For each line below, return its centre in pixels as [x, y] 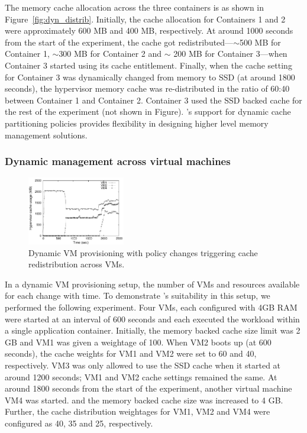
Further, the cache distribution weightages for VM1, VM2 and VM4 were [138, 411]
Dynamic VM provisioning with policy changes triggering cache [143, 252]
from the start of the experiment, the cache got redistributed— [119, 42]
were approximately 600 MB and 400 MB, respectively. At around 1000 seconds [149, 30]
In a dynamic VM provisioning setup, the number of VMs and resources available [152, 284]
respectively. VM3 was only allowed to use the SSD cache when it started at [143, 365]
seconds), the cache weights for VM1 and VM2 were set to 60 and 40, [131, 353]
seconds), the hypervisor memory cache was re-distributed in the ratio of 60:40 [147, 88]
